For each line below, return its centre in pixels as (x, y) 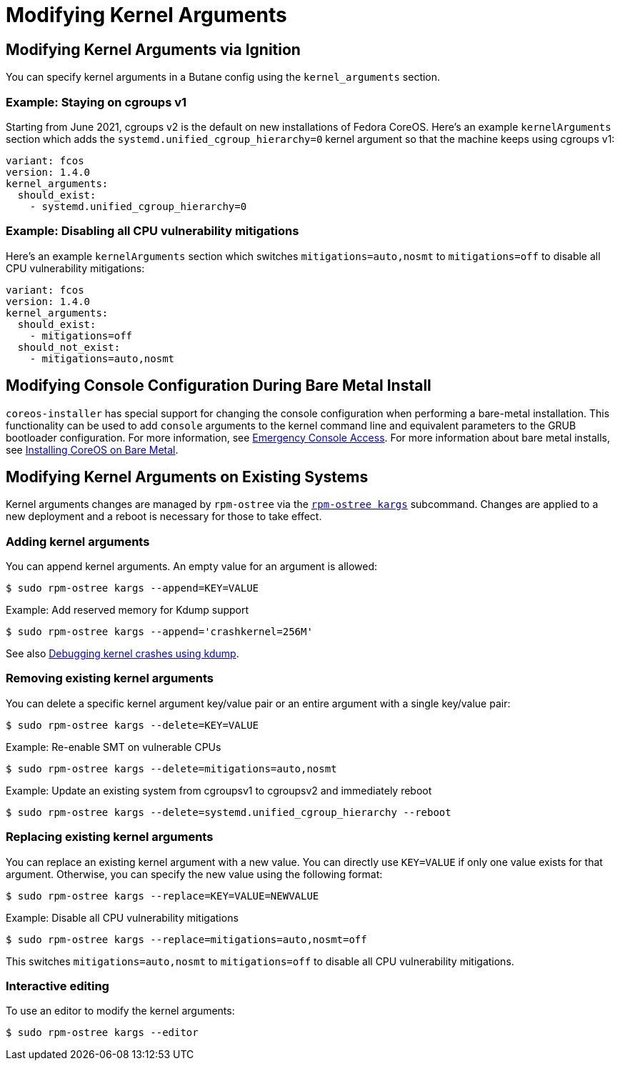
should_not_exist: (69, 347)
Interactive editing (57, 986)
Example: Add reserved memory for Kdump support (127, 610)
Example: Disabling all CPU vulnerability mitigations (152, 231)
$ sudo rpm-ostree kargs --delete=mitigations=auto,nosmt (171, 768)
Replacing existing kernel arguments (110, 837)
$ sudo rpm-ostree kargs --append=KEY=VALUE (132, 588)
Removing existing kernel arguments (110, 678)
